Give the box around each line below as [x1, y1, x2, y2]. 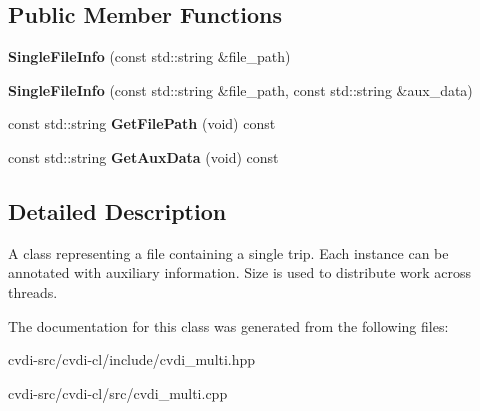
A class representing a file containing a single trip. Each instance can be [8, 242, 449, 263]
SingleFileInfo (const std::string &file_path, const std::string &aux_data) [8, 79, 473, 100]
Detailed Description [8, 195, 227, 226]
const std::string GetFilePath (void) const [8, 113, 276, 134]
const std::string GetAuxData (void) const [8, 146, 279, 167]
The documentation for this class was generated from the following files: [8, 315, 449, 336]
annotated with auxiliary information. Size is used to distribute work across [8, 262, 472, 283]
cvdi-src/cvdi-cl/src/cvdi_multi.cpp [8, 382, 228, 403]
